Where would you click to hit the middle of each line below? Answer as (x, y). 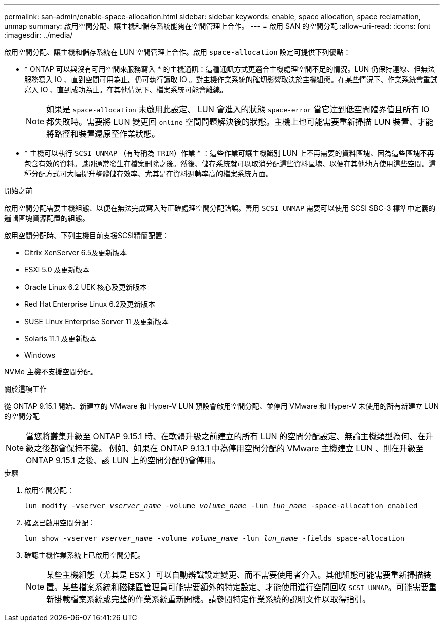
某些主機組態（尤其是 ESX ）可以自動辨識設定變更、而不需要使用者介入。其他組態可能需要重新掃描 (235, 575)
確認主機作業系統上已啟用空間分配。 (85, 555)
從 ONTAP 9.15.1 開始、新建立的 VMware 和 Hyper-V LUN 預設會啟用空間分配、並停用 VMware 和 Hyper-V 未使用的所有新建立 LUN (221, 406)
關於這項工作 (25, 389)
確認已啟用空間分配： (60, 522)
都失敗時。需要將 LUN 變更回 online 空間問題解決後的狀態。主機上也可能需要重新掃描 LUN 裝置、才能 (240, 122)
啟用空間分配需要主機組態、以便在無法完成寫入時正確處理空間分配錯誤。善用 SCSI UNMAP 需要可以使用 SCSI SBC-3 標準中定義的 (220, 208)
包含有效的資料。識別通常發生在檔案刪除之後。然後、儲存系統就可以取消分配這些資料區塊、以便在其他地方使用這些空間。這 (230, 163)
